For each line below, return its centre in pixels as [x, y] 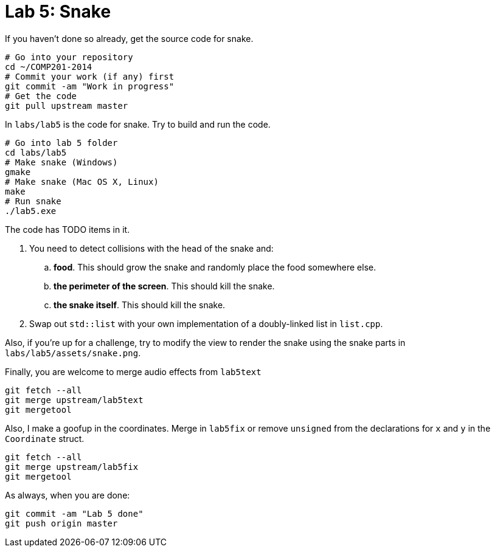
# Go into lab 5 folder [61, 143]
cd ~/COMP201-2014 [49, 67]
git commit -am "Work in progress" [90, 86]
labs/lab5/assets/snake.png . [73, 353]
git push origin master [61, 523]
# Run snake [33, 201]
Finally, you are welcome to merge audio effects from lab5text [133, 371]
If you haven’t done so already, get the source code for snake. [129, 38]
